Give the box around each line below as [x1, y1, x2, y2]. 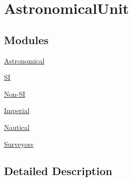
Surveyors [4, 138, 34, 149]
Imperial [4, 105, 30, 116]
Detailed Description [4, 163, 113, 178]
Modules [4, 32, 49, 47]
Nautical [4, 121, 30, 132]
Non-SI [4, 88, 25, 99]
